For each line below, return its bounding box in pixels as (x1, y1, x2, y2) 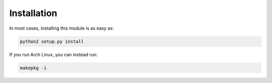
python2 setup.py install (20, 38, 84, 44)
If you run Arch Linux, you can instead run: (9, 51, 98, 57)
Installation (9, 8, 57, 19)
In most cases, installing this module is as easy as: (9, 25, 114, 31)
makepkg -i (20, 65, 47, 70)
